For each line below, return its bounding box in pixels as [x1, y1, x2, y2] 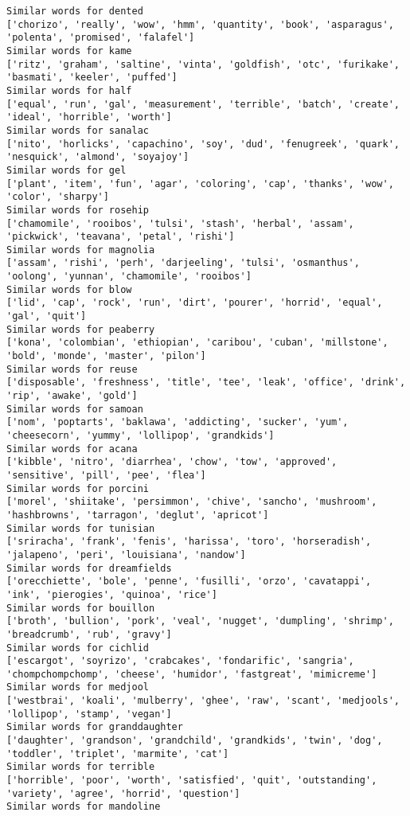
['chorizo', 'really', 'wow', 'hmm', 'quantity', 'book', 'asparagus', [6, 18, 394, 30]
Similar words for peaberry [6, 323, 155, 335]
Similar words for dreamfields [6, 562, 172, 574]
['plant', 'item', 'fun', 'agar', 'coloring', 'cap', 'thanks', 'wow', [6, 178, 394, 189]
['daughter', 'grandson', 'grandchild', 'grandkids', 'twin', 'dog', [6, 735, 383, 747]
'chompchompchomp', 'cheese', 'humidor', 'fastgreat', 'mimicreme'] [6, 668, 377, 680]
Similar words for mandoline [6, 801, 161, 813]
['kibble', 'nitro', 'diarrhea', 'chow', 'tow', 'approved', [6, 456, 338, 468]
